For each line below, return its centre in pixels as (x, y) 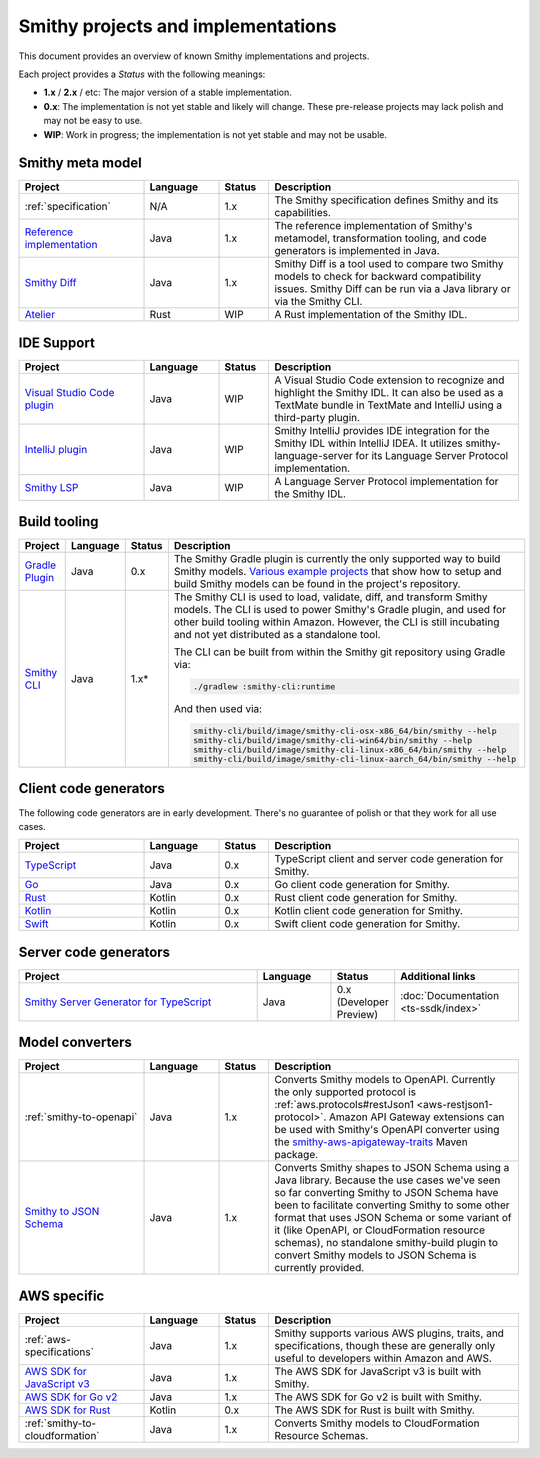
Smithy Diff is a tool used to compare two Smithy (389, 264)
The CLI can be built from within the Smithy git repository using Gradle (339, 652)
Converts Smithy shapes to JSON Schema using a (392, 1168)
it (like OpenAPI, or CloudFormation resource (379, 1230)
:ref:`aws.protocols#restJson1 (344, 1105)
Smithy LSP (51, 487)
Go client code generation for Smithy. (362, 885)
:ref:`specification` (68, 207)
